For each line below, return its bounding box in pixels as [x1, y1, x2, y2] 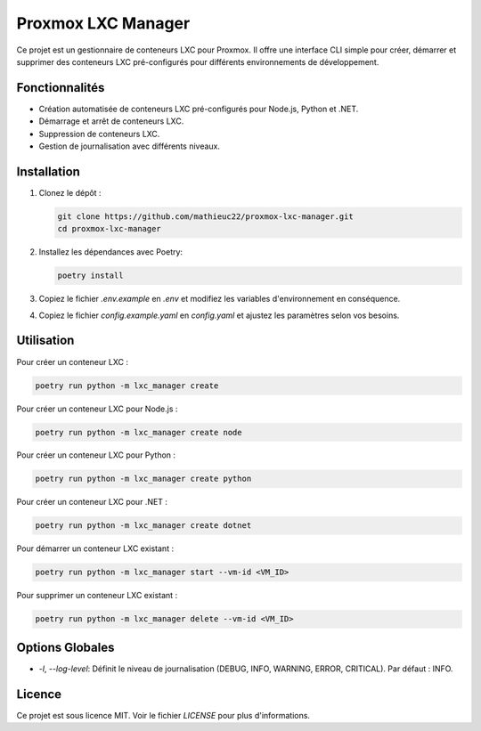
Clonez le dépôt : [38, 187, 102, 198]
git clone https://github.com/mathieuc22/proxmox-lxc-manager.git [57, 211, 354, 222]
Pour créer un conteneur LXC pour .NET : [16, 497, 168, 508]
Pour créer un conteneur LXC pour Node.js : [16, 403, 178, 414]
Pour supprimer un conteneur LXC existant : [16, 590, 178, 601]
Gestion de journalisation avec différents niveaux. [38, 141, 221, 151]
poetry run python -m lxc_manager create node [35, 427, 242, 437]
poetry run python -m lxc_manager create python [35, 474, 252, 484]
